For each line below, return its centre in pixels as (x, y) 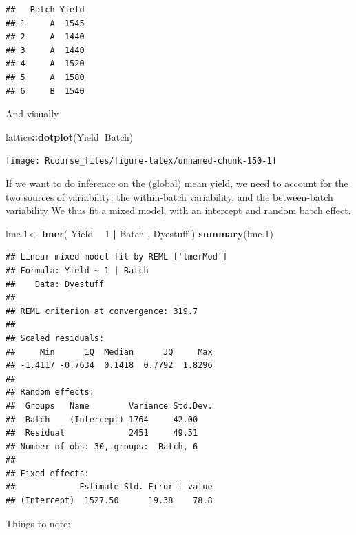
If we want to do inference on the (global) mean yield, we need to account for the (177, 183)
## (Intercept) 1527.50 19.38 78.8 (109, 501)
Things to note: (38, 523)
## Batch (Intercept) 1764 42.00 (102, 419)
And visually (32, 114)
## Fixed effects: (48, 473)
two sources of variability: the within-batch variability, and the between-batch (169, 196)
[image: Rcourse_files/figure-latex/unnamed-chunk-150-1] (141, 161)
